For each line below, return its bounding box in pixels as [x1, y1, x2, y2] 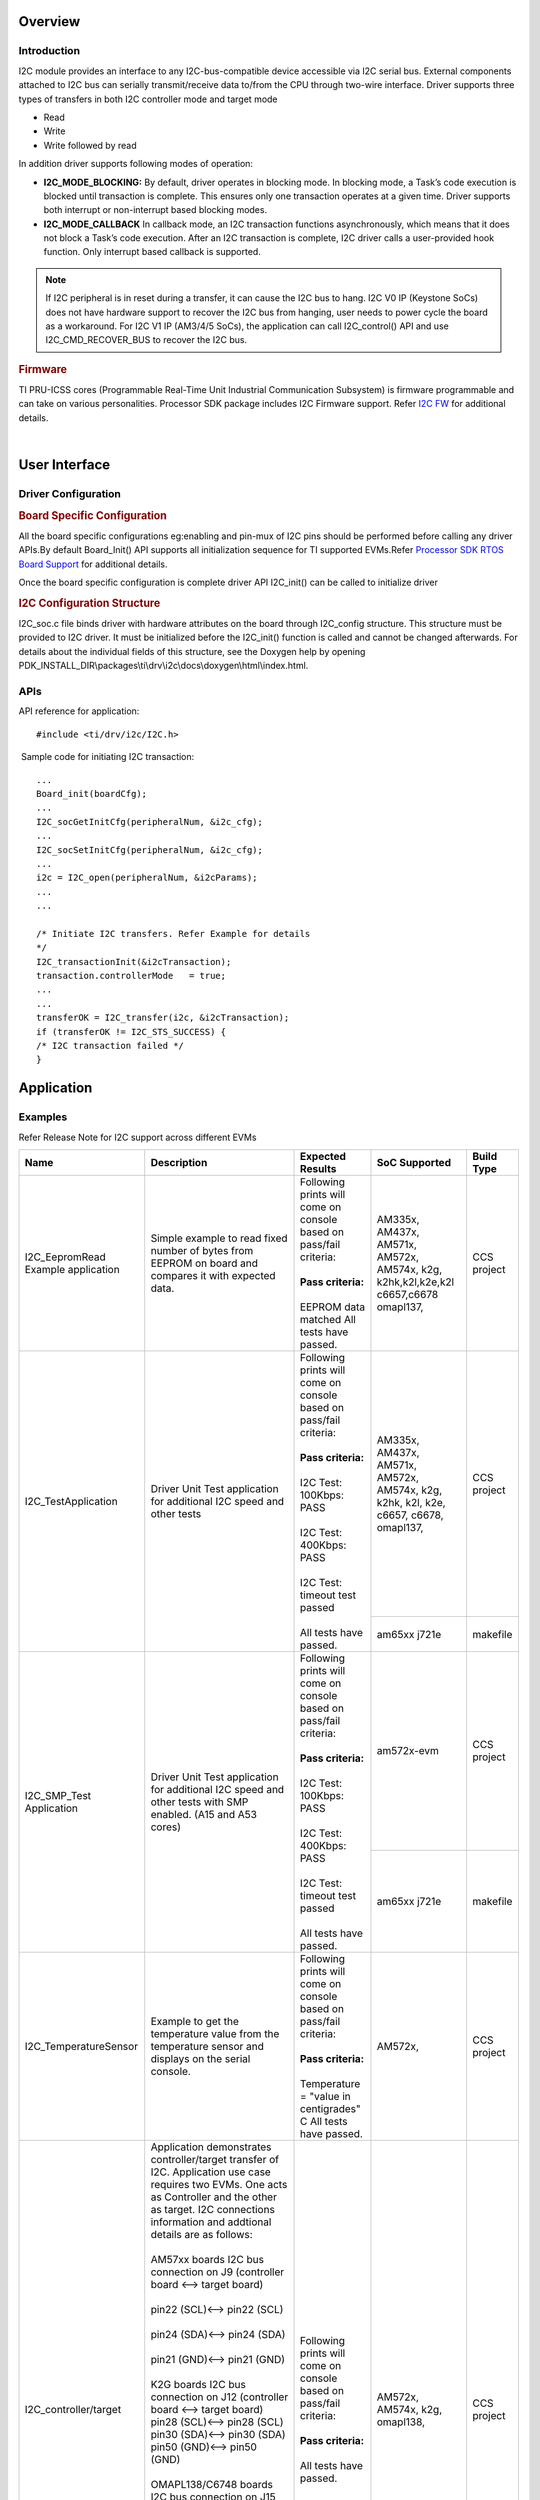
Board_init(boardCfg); [36, 788, 148, 799]
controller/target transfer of [150, 2152, 280, 2166]
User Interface [18, 456, 111, 474]
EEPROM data [300, 1300, 366, 1314]
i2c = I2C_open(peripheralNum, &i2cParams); [36, 872, 259, 884]
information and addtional [150, 2215, 272, 2229]
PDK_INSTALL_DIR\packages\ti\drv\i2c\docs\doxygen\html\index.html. [18, 660, 309, 672]
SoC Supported [376, 1155, 452, 1169]
